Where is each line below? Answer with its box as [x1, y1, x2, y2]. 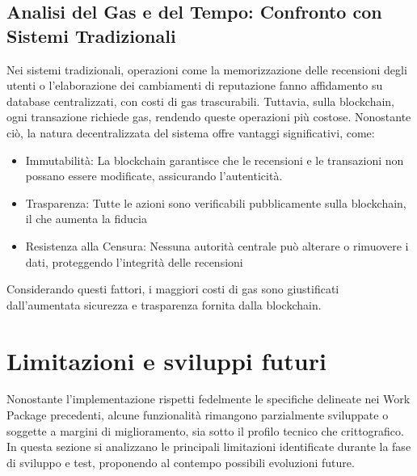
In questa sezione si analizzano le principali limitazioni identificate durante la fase [6, 438, 411, 455]
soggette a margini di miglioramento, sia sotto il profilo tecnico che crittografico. [6, 422, 404, 439]
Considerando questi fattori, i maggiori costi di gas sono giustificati [6, 280, 339, 297]
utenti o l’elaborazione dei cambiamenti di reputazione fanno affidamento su [6, 77, 383, 94]
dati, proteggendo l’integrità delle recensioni [25, 253, 243, 270]
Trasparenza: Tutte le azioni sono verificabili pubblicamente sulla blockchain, [25, 194, 406, 211]
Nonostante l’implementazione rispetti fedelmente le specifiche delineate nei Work [6, 390, 411, 407]
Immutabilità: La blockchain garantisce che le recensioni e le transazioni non [25, 151, 404, 168]
